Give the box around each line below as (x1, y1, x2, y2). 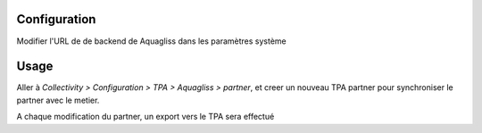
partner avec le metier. (16, 95, 100, 105)
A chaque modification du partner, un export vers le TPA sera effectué (16, 112, 275, 122)
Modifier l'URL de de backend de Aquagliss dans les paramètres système (16, 36, 287, 46)
